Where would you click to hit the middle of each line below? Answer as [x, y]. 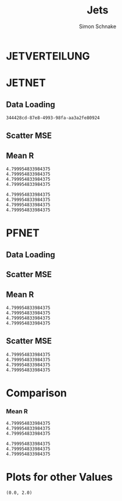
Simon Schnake [98, 26]
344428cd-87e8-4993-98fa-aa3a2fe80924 [53, 118]
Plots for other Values [60, 477]
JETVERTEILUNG [48, 56]
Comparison [37, 393]
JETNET [26, 83]
